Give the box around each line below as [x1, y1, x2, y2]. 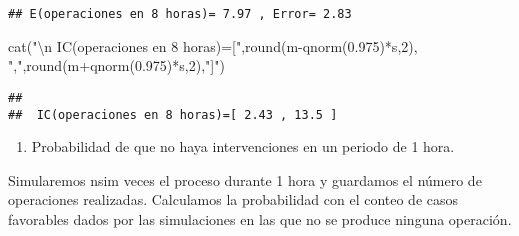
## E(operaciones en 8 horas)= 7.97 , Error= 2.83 [8, 7, 352, 21]
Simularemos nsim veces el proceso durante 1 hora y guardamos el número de [8, 169, 482, 190]
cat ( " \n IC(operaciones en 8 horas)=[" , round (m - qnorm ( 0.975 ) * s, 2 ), [8, 35, 418, 56]
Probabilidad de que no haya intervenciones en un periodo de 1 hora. [31, 136, 455, 157]
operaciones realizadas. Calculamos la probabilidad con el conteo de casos [8, 189, 459, 210]
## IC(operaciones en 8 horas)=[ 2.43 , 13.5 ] [8, 107, 338, 122]
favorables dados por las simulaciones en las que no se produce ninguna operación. [8, 208, 512, 229]
